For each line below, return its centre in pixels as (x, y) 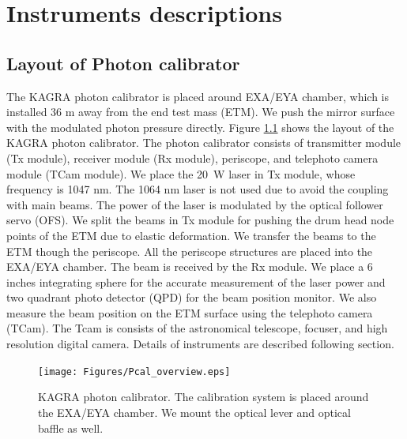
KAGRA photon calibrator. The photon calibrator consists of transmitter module (204, 143)
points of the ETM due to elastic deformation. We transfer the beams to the (191, 235)
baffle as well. (71, 428)
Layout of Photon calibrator (123, 63)
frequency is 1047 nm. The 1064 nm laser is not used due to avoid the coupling (198, 189)
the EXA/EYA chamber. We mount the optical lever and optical (194, 412)
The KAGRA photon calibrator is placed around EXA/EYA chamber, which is (198, 96)
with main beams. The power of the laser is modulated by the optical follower (195, 204)
